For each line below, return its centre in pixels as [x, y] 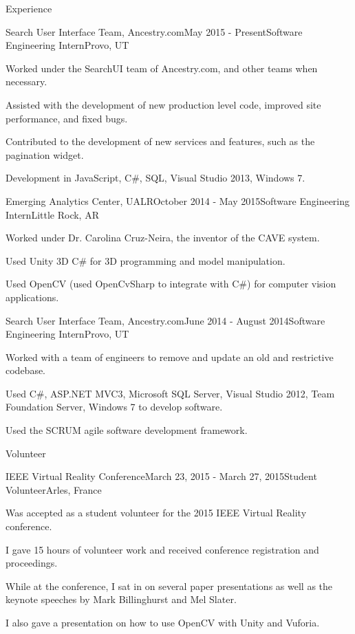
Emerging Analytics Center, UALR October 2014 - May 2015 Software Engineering [178, 200]
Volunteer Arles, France [54, 489]
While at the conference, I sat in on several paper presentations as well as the [169, 586]
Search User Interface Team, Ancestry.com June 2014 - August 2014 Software [165, 320]
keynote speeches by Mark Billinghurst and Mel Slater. [121, 599]
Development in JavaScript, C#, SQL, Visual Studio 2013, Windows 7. [155, 178]
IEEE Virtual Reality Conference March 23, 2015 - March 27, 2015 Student [161, 476]
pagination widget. [45, 154]
